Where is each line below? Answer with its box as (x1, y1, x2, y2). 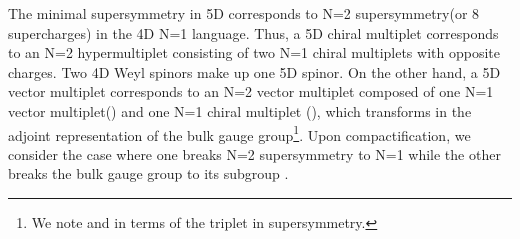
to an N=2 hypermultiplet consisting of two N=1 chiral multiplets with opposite (8, 42, 500, 63)
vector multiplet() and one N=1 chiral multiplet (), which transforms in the (8, 100, 472, 121)
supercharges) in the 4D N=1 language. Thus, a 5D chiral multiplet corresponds (8, 22, 499, 43)
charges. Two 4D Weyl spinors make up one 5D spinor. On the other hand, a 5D (8, 61, 501, 82)
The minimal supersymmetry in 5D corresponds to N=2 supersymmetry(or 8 (8, 3, 480, 23)
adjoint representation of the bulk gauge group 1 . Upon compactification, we (8, 121, 471, 145)
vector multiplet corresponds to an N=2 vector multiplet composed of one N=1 (8, 81, 494, 102)
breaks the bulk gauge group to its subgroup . (8, 163, 289, 184)
